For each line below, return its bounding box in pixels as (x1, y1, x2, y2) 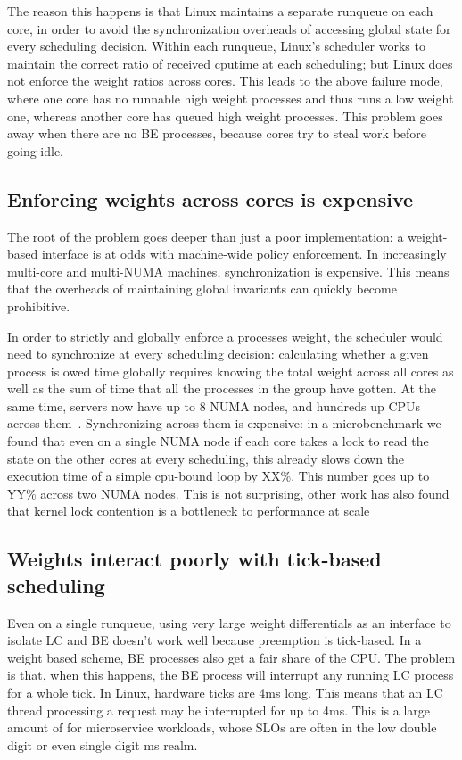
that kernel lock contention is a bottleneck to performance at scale (7, 501, 370, 520)
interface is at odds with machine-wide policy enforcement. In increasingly (41, 244, 447, 263)
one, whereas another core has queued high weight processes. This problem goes (7, 106, 443, 125)
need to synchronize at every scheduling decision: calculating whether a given (7, 344, 429, 363)
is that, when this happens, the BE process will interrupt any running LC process (7, 665, 454, 684)
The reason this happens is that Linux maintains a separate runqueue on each (7, 2, 433, 20)
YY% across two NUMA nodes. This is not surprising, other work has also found (7, 483, 450, 502)
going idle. (7, 141, 64, 160)
